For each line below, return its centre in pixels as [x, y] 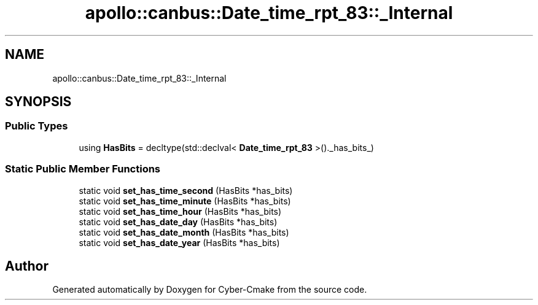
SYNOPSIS [38, 102]
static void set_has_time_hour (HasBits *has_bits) [180, 211]
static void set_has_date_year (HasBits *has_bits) [179, 242]
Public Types [37, 126]
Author [27, 266]
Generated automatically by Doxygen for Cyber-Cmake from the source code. [210, 290]
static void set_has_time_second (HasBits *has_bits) [186, 190]
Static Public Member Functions [83, 169]
